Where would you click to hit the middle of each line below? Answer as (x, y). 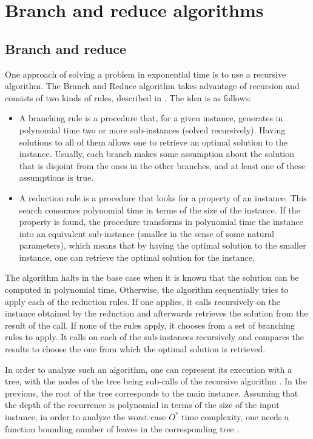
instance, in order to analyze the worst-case (86, 417)
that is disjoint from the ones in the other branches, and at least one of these (162, 165)
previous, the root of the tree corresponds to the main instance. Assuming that (152, 393)
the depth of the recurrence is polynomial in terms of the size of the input (142, 405)
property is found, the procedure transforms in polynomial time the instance (161, 222)
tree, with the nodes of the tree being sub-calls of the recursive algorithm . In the (156, 381)
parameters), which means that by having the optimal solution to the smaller (163, 245)
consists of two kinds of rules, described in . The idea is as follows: (128, 97)
